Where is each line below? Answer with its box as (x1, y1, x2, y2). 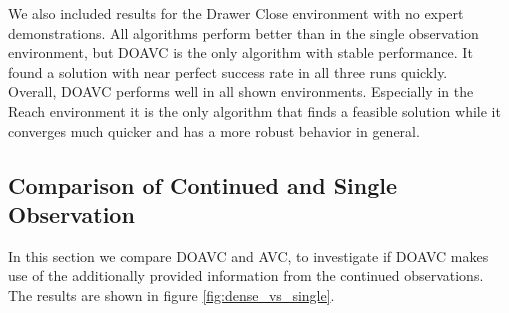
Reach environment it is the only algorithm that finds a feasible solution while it (8, 100, 501, 121)
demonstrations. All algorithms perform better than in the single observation (8, 22, 479, 43)
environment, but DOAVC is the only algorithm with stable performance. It (8, 42, 473, 63)
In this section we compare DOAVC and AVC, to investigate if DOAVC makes (8, 245, 489, 266)
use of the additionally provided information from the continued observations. (8, 265, 484, 286)
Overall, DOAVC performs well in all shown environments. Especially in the (8, 81, 474, 102)
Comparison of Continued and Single (8, 169, 398, 200)
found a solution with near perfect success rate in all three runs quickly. (8, 61, 448, 82)
